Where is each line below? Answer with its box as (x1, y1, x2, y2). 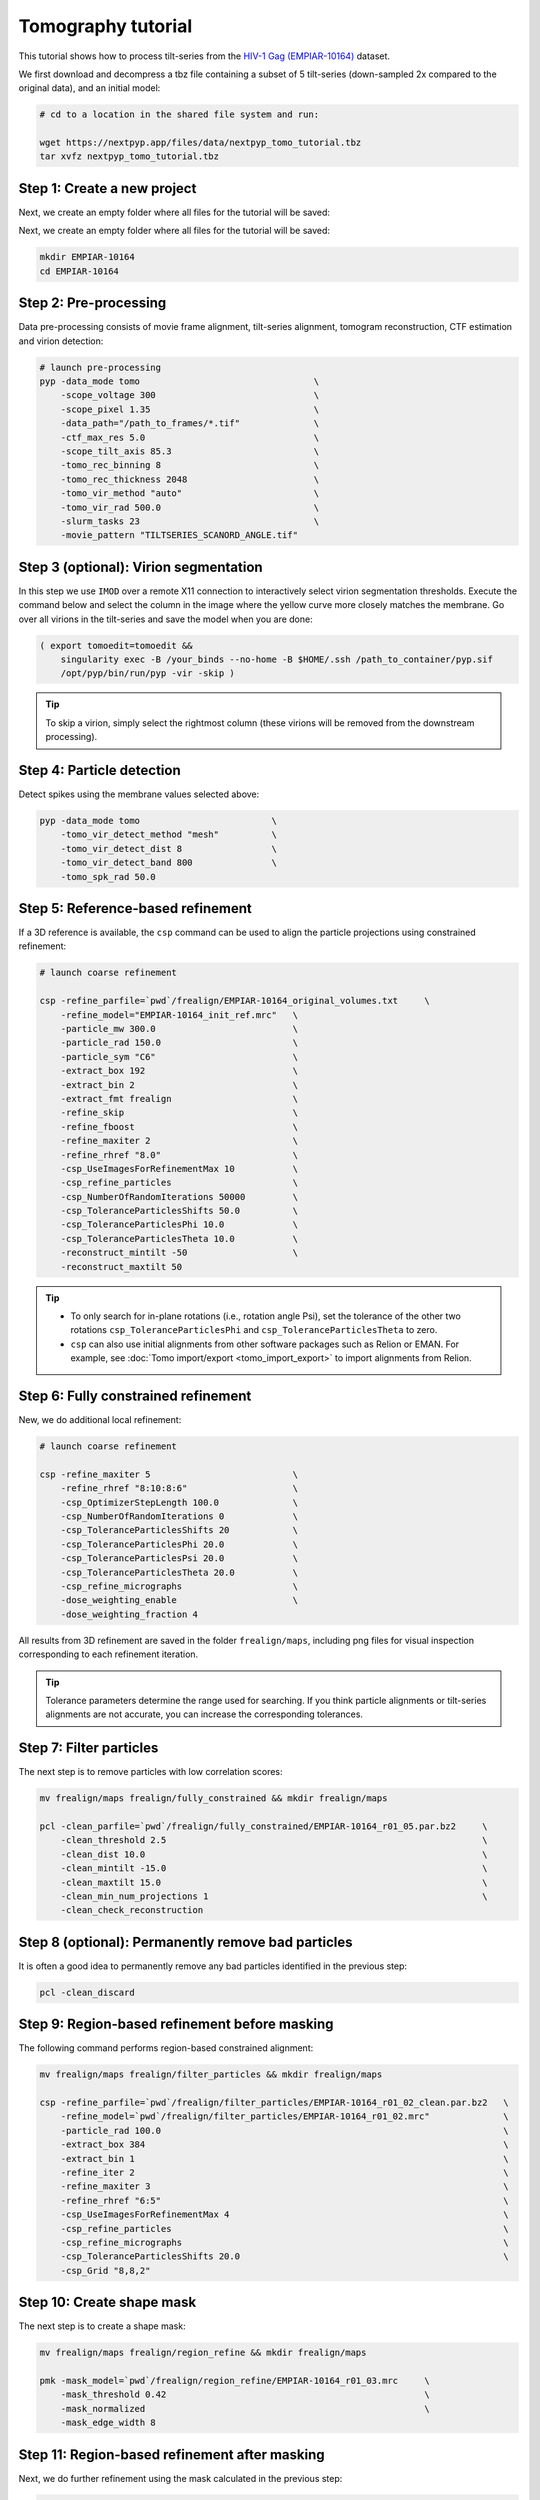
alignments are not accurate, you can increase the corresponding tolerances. (45, 1708, 364, 1720)
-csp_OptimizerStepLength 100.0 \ (60, 1496, 299, 1508)
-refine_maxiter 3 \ (60, 2181, 509, 2192)
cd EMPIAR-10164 (39, 265, 120, 277)
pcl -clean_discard (39, 1986, 135, 1998)
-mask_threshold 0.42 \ (60, 2389, 430, 2400)
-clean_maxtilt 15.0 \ (60, 1876, 489, 1888)
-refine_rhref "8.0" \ (60, 1149, 299, 1160)
